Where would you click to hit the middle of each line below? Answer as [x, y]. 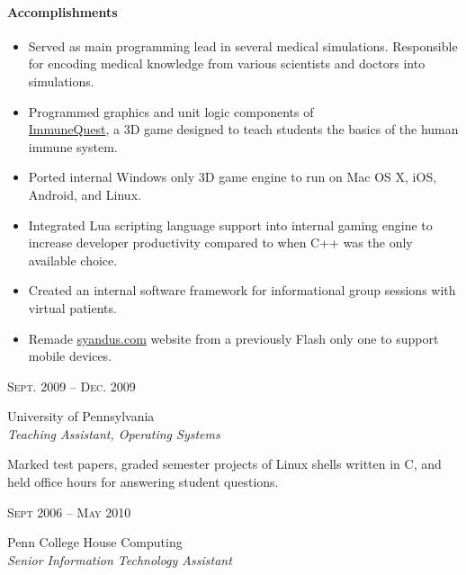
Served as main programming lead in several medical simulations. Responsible [243, 45]
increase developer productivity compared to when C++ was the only [220, 243]
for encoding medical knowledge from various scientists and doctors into [227, 63]
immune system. [73, 146]
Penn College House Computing [95, 542]
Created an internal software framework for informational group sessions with [242, 290]
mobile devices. [70, 356]
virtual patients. [72, 307]
